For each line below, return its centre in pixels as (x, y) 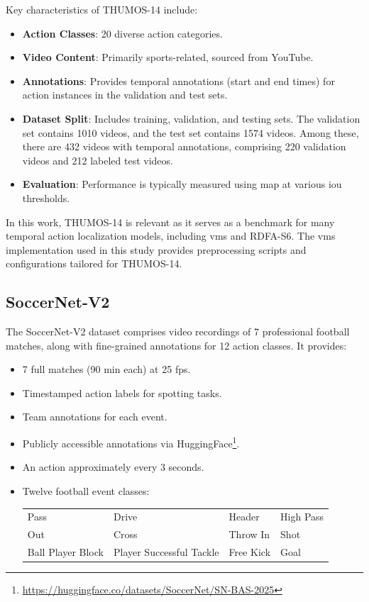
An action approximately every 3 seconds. (113, 467)
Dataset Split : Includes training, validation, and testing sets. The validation (191, 118)
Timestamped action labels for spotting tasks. (122, 392)
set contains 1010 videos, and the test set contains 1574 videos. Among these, (191, 132)
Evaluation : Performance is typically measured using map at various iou (182, 184)
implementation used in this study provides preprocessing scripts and (156, 249)
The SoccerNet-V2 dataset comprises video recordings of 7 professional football (178, 331)
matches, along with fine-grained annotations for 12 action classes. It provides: (176, 345)
